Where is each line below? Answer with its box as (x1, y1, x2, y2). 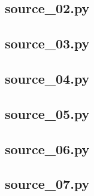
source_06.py (5, 139, 90, 158)
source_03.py (5, 34, 90, 53)
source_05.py (5, 104, 90, 122)
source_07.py (5, 174, 90, 193)
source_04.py (5, 69, 90, 87)
